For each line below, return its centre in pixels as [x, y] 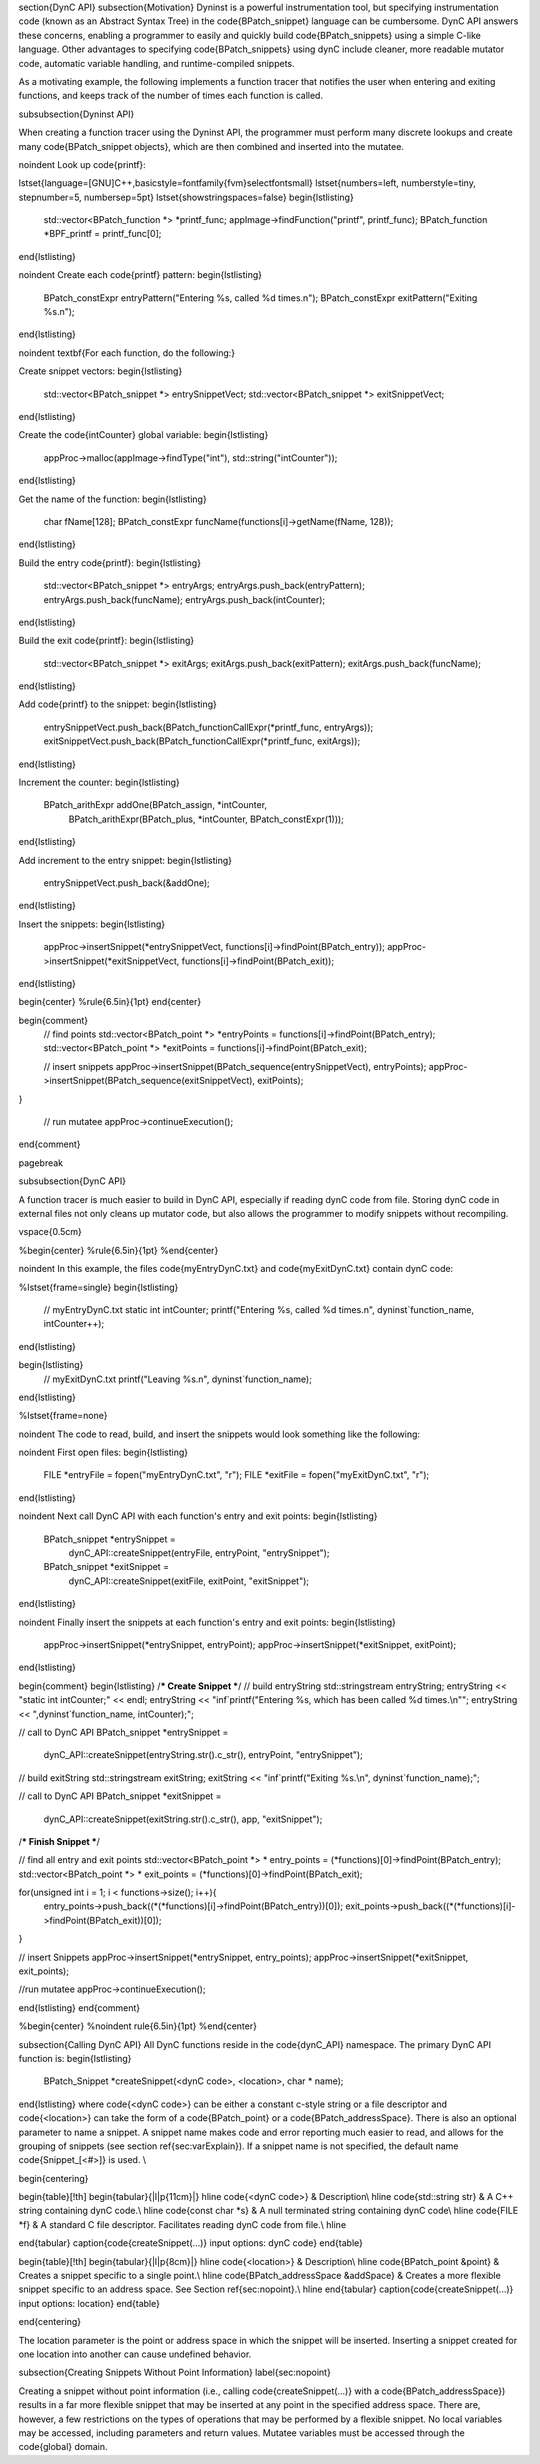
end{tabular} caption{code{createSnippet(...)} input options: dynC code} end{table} [191, 2243]
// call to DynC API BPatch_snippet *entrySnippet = [123, 1732]
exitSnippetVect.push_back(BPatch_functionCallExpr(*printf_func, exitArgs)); [202, 741]
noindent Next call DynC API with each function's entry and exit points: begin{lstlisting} [198, 1516]
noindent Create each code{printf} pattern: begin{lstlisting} [140, 275]
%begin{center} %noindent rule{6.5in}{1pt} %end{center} [137, 2026]
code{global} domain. [63, 2447]
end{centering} [50, 2322]
